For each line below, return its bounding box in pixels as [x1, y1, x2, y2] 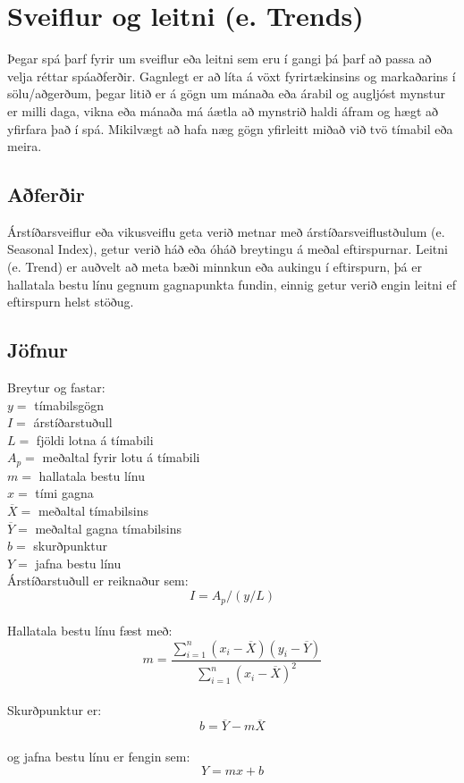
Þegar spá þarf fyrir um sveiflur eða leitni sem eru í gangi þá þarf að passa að [7, 49, 432, 68]
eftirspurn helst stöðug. [7, 292, 134, 311]
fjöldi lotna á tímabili [36, 430, 154, 449]
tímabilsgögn [34, 395, 105, 414]
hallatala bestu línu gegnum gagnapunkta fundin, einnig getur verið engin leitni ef [7, 274, 456, 293]
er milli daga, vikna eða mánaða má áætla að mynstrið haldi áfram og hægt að [7, 101, 439, 120]
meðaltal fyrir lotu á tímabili [42, 448, 200, 467]
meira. [7, 137, 42, 156]
